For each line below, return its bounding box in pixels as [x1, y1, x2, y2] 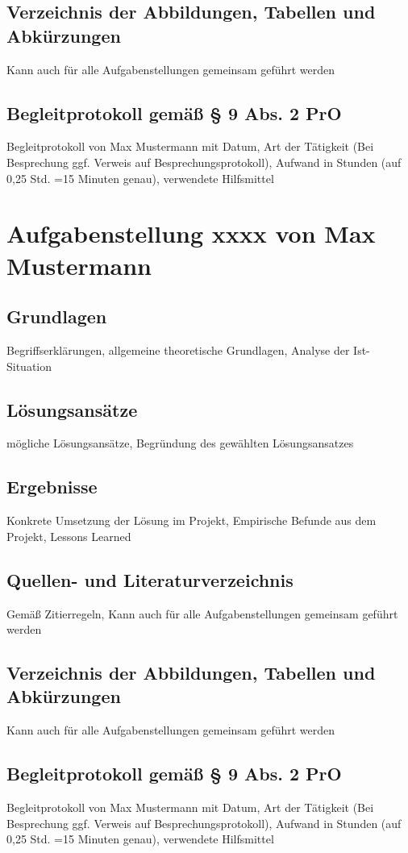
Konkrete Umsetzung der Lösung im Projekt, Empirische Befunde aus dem [6, 512, 377, 529]
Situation [6, 357, 52, 374]
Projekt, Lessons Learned [6, 527, 131, 544]
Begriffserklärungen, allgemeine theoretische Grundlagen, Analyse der [6, 341, 350, 358]
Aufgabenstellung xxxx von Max [6, 217, 376, 250]
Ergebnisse [6, 474, 98, 499]
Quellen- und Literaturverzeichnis [6, 567, 294, 592]
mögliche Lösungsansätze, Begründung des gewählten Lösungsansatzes [6, 435, 354, 451]
